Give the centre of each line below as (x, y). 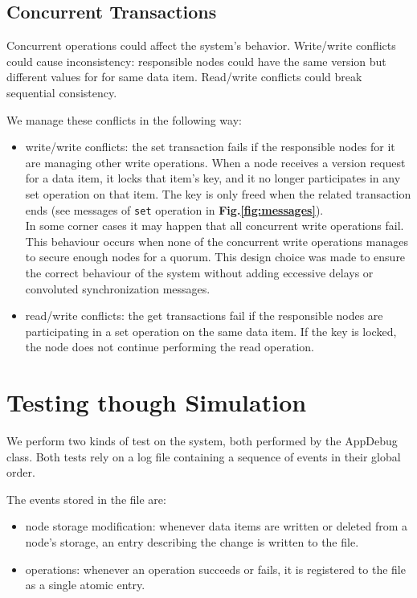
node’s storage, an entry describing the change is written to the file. (192, 542)
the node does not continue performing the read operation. (170, 347)
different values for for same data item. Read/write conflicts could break (184, 77)
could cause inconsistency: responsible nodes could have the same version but (196, 61)
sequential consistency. (62, 92)
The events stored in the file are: (86, 499)
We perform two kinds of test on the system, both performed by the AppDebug (202, 441)
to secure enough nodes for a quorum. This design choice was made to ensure (215, 257)
